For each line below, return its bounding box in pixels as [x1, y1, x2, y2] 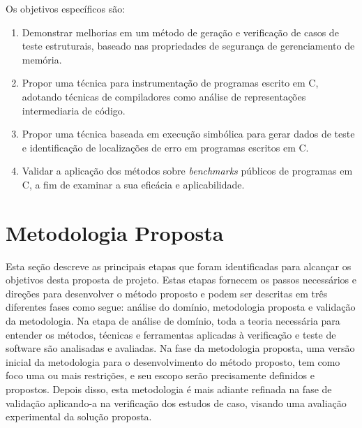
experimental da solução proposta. [6, 409, 152, 424]
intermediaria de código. [22, 103, 126, 117]
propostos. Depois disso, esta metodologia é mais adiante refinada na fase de [6, 382, 332, 396]
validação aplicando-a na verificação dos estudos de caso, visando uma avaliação [6, 395, 347, 410]
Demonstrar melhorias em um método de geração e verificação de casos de [22, 24, 339, 39]
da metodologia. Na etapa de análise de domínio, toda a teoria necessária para [6, 313, 340, 328]
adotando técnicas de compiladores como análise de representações [22, 89, 306, 103]
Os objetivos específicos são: [6, 1, 126, 15]
